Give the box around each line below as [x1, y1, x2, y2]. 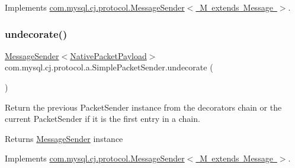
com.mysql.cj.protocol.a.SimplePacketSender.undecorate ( [5, 61, 213, 73]
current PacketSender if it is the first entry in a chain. [5, 112, 200, 125]
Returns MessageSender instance [5, 132, 123, 144]
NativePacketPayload [70, 49, 147, 62]
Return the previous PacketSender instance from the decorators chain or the [5, 101, 282, 113]
